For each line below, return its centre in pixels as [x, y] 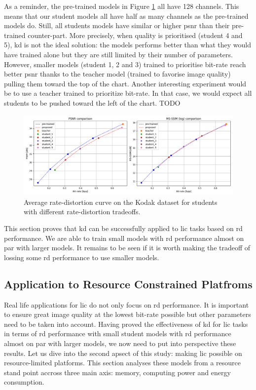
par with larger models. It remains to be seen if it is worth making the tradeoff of [127, 248]
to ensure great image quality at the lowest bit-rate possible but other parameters [128, 314]
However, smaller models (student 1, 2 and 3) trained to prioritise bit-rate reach [125, 64]
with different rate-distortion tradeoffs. [82, 212]
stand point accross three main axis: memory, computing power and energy [117, 372]
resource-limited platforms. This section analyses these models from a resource [122, 363]
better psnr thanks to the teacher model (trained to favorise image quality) [117, 74]
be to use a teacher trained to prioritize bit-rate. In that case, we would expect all [128, 93]
